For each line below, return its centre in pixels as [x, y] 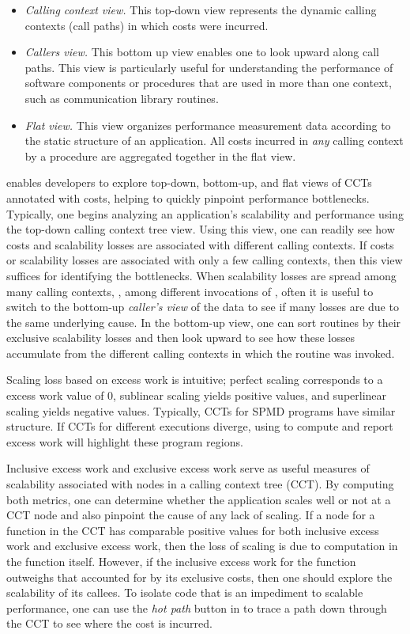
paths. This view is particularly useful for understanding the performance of [209, 67]
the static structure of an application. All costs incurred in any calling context [214, 140]
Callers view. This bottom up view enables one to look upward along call [202, 52]
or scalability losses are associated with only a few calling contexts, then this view [205, 260]
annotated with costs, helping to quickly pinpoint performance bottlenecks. [188, 197]
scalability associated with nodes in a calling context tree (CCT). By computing [200, 484]
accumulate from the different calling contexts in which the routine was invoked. [201, 353]
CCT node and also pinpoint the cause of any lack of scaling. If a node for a [191, 515]
